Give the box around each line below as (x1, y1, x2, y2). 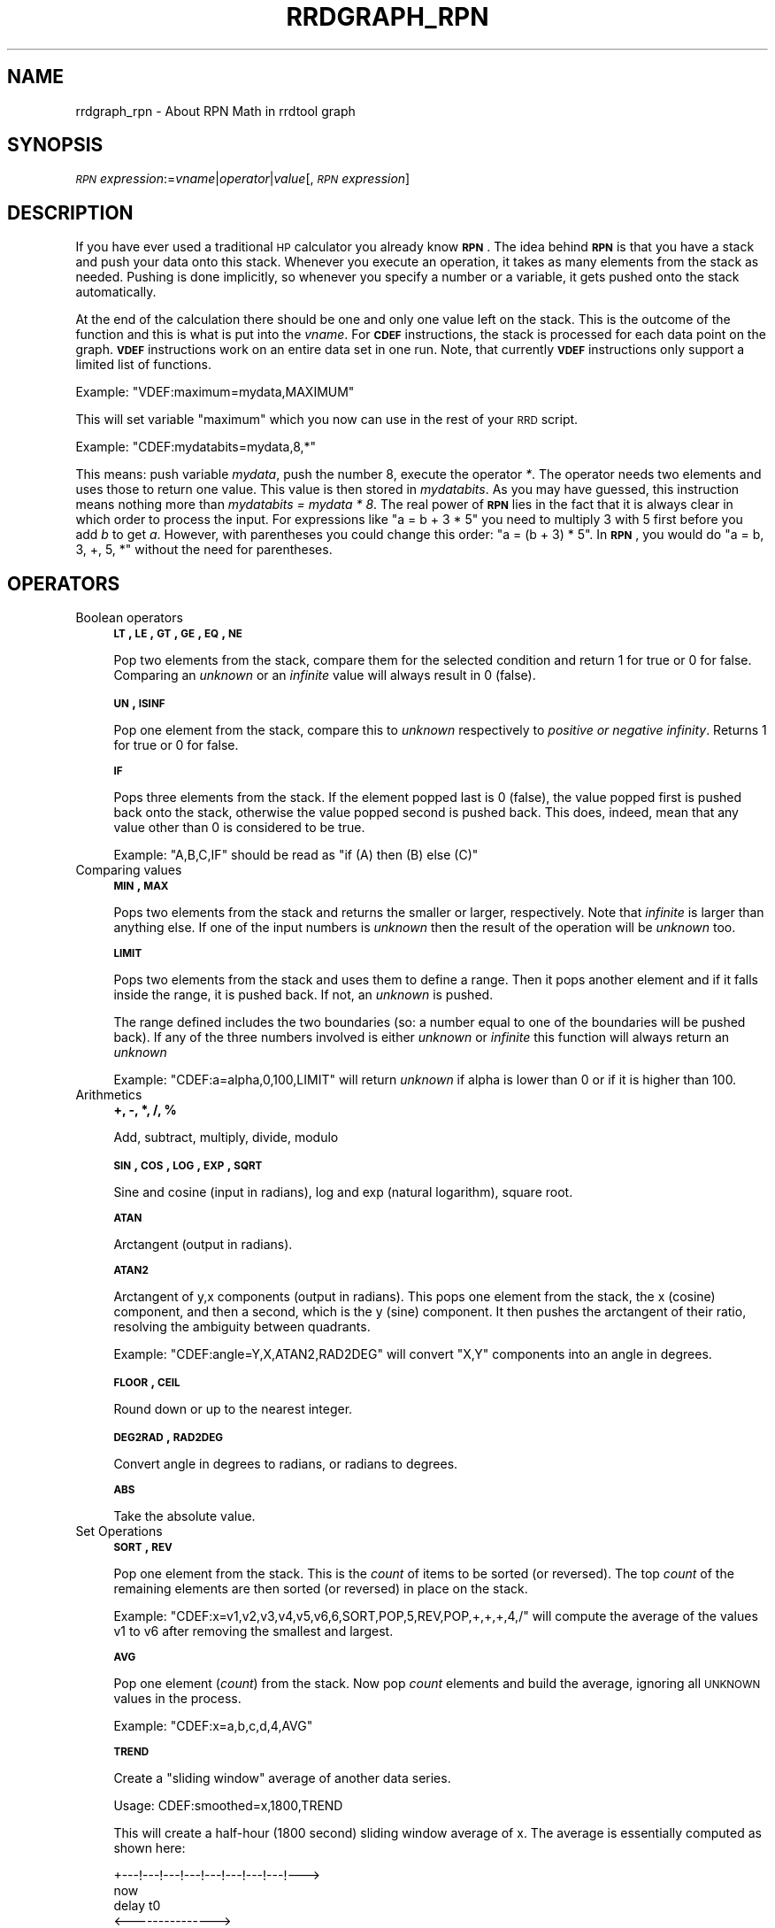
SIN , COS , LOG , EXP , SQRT (113, 1157, 263, 1173)
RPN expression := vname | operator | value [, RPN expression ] (75, 171, 411, 187)
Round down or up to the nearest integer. (113, 1401, 353, 1417)
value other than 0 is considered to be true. (113, 820, 365, 836)
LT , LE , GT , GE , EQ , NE (113, 625, 242, 641)
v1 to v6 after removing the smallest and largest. (113, 1623, 394, 1639)
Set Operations (75, 1523, 163, 1539)
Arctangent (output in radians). (113, 1237, 293, 1253)
